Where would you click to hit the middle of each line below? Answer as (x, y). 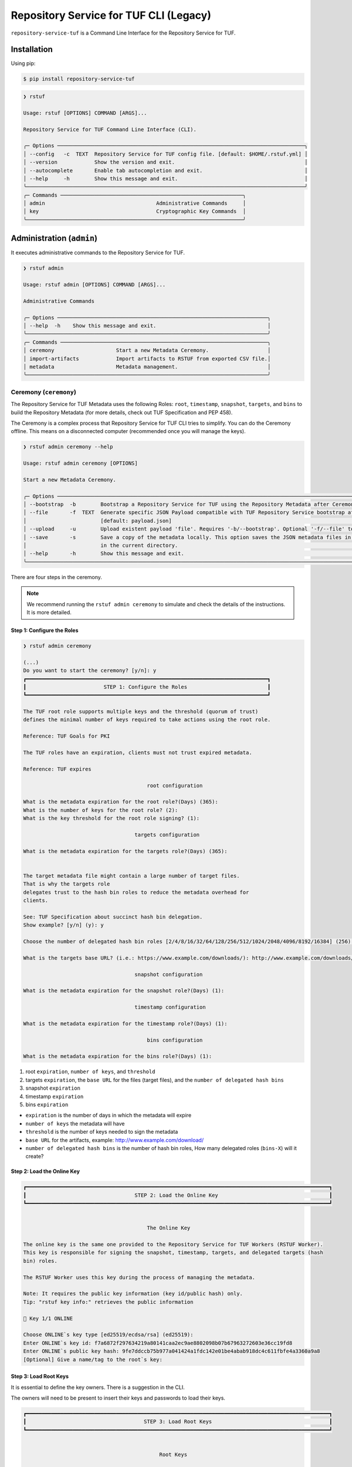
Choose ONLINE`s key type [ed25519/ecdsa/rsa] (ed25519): (108, 1335)
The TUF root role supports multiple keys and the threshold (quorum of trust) (141, 712)
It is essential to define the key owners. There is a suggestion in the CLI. (98, 1387)
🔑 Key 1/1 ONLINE (48, 1318)
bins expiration (47, 1105)
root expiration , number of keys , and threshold (90, 1071)
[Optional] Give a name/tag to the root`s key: (93, 1359)
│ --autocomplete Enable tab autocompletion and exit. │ (165, 170)
